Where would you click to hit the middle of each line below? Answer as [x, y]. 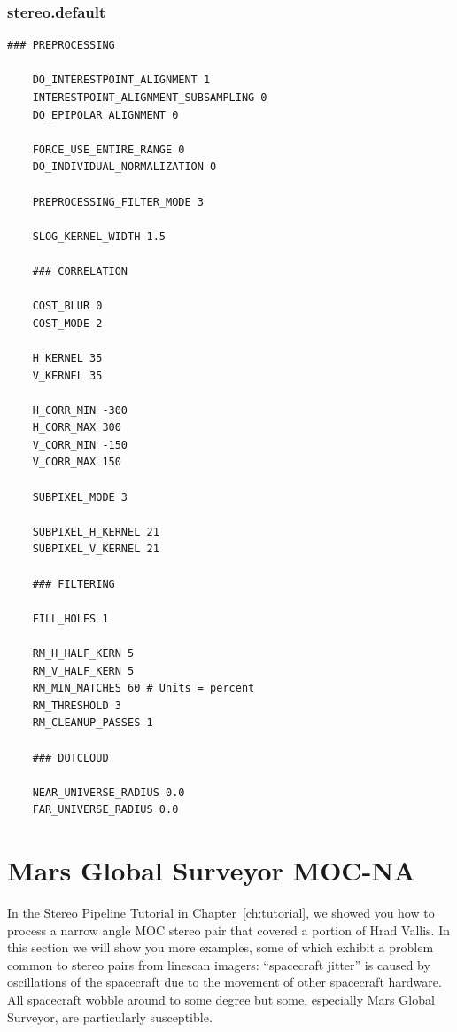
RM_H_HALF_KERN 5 [83, 653]
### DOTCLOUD [70, 758]
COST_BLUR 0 [67, 306]
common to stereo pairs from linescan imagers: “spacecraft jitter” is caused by [219, 964]
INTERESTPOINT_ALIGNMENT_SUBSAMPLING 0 [150, 98]
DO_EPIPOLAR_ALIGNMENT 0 [105, 115]
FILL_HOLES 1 [70, 618]
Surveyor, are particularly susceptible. [110, 1016]
